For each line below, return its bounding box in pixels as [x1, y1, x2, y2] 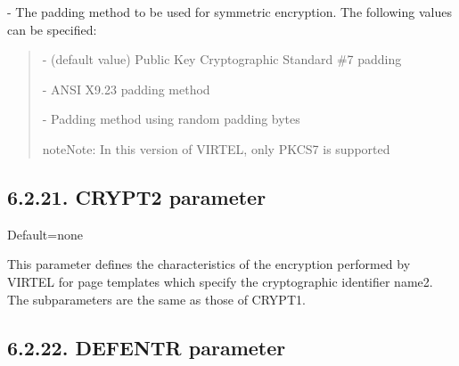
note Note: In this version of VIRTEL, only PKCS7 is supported [42, 139, 390, 158]
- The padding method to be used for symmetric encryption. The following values [7, 3, 452, 20]
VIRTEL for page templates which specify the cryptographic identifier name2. [7, 272, 433, 290]
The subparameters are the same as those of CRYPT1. [7, 289, 306, 308]
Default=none [7, 224, 83, 243]
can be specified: [7, 20, 97, 38]
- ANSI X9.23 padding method [42, 79, 210, 98]
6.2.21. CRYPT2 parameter [7, 183, 266, 210]
